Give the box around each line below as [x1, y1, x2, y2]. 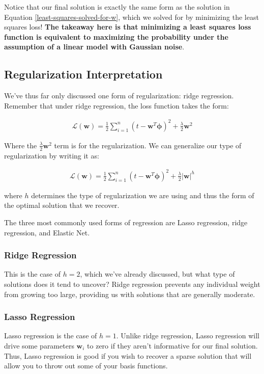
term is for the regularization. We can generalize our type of [54, 140, 242, 150]
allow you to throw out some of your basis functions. [4, 360, 168, 371]
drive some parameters [4, 340, 74, 351]
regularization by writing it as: [4, 150, 99, 161]
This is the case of [4, 269, 61, 279]
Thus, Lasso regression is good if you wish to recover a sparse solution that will [4, 350, 252, 361]
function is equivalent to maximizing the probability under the [4, 31, 228, 42]
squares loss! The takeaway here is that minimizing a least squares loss [4, 21, 251, 32]
